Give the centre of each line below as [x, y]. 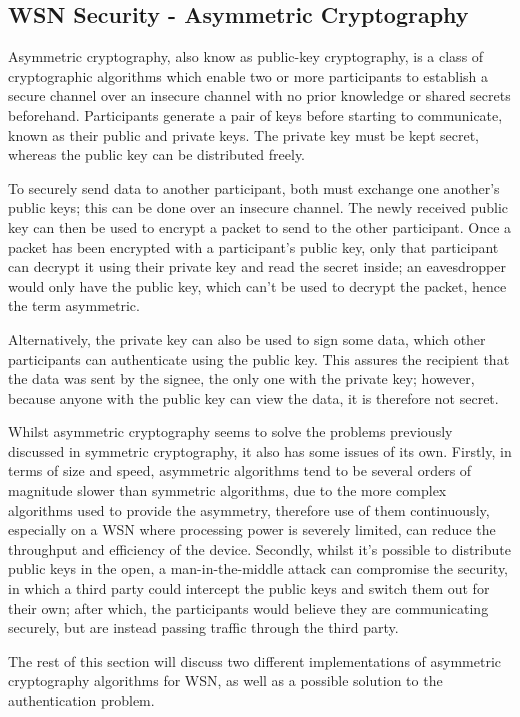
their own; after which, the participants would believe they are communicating [248, 607]
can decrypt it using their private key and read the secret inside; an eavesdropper [257, 266]
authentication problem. [81, 700]
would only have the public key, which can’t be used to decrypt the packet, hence [257, 285]
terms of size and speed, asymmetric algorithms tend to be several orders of [240, 470]
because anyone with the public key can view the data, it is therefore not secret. [253, 397]
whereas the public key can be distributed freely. [157, 154]
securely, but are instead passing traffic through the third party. [203, 627]
